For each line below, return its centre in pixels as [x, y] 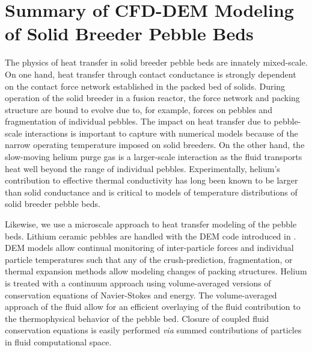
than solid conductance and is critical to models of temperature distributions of [151, 192]
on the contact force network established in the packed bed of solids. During [145, 86]
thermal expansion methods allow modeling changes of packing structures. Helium [156, 271]
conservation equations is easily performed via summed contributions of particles [153, 330]
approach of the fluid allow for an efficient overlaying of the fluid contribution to [153, 307]
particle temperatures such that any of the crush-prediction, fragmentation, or [149, 259]
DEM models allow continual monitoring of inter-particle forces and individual [149, 248]
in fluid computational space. [58, 341]
